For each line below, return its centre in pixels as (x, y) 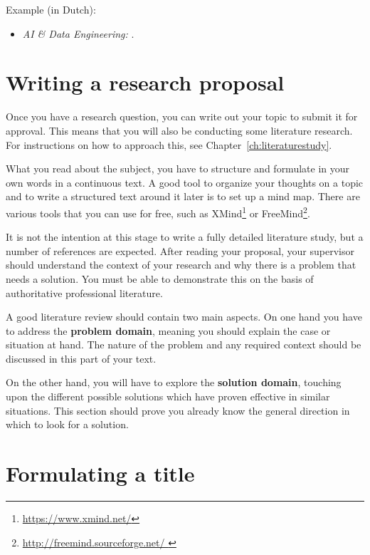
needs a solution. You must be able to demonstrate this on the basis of (160, 278)
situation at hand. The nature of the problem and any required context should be (184, 344)
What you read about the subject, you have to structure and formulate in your (178, 168)
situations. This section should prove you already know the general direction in (178, 410)
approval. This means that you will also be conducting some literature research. (179, 130)
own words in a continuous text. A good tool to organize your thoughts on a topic (185, 182)
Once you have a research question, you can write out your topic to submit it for (182, 116)
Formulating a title (100, 473)
